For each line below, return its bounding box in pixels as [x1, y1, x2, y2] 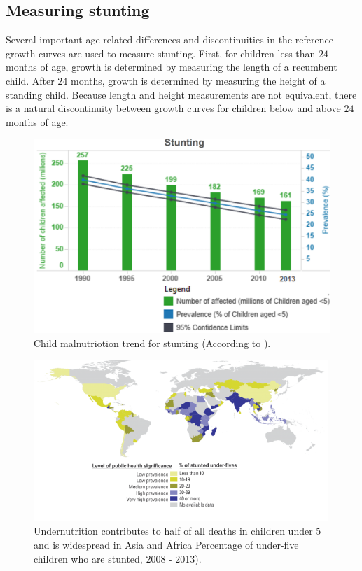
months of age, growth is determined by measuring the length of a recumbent [6, 59, 337, 74]
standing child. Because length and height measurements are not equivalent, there [6, 87, 357, 101]
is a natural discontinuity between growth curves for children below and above [6, 101, 341, 115]
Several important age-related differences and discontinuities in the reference [6, 32, 333, 47]
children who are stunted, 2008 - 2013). [34, 551, 202, 565]
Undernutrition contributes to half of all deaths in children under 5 [34, 523, 321, 538]
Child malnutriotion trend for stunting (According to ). [34, 335, 271, 350]
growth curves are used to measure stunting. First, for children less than [6, 45, 316, 60]
